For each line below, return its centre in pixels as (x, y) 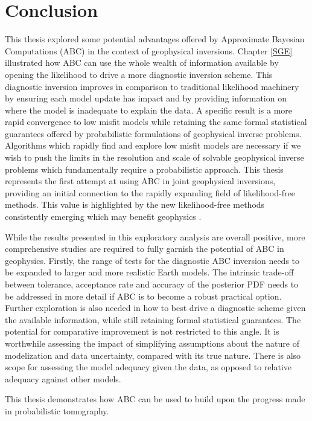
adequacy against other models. (63, 378)
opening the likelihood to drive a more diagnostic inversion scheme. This (139, 74)
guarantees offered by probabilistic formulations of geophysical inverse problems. (153, 133)
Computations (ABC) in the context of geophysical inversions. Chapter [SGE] (149, 50)
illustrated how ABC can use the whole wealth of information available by (142, 63)
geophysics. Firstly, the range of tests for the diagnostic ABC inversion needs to (152, 260)
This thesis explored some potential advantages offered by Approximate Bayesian (155, 39)
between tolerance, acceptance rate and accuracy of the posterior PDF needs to (152, 284)
